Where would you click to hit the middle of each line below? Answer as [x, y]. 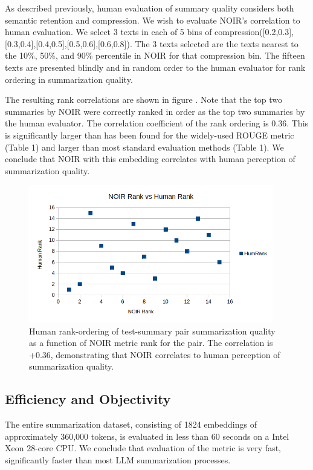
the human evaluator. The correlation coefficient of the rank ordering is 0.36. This [157, 123]
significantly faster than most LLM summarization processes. [118, 460]
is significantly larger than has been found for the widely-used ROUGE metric [150, 135]
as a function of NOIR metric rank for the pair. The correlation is [151, 343]
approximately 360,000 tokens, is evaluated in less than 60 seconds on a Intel [147, 436]
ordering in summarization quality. [69, 79]
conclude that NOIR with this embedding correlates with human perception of [150, 159]
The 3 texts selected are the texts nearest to [217, 43]
